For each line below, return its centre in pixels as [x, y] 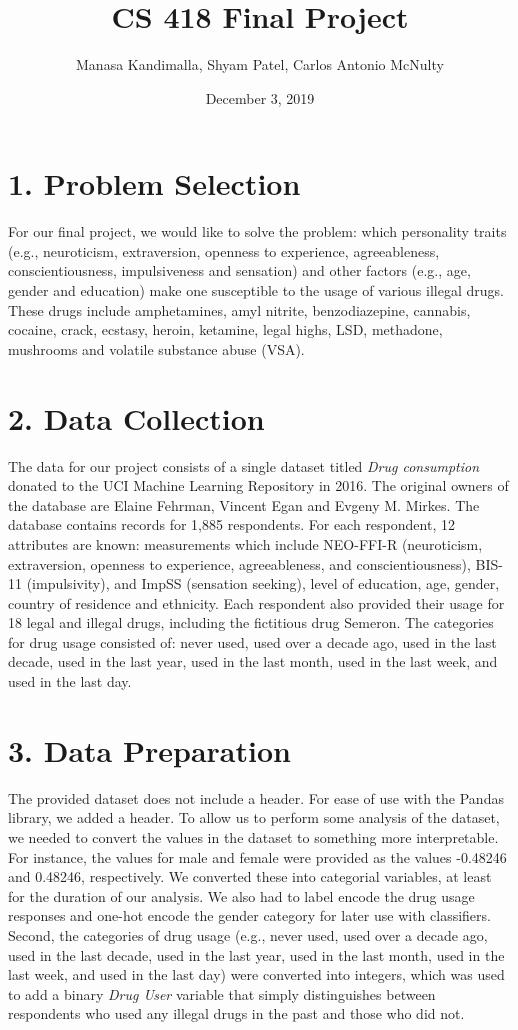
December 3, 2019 [260, 97]
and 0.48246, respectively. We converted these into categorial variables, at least [250, 876]
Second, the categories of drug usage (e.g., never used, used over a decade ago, [248, 934]
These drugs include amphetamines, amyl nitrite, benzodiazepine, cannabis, [239, 309]
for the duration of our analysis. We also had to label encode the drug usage [241, 895]
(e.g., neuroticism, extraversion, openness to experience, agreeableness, [224, 250]
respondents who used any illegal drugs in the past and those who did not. [236, 1013]
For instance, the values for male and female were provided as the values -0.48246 [257, 856]
